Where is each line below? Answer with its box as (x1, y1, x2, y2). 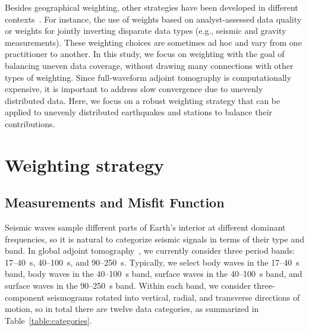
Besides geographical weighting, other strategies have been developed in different (5, 1, 298, 13)
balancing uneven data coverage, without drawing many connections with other (5, 59, 294, 71)
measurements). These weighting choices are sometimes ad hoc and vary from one (5, 36, 302, 48)
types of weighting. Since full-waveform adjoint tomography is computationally (5, 71, 292, 83)
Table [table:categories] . (5, 314, 92, 326)
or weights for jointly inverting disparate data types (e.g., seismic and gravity (5, 24, 286, 37)
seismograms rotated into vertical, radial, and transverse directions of (47, 291, 300, 303)
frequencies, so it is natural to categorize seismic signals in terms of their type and (5, 232, 304, 245)
